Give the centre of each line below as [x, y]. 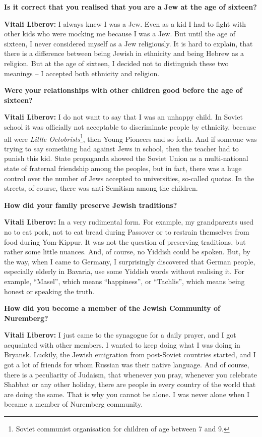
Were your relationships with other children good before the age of [123, 90]
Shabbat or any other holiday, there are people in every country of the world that [130, 384]
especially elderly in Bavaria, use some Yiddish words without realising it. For [124, 271]
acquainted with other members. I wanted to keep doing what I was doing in [122, 344]
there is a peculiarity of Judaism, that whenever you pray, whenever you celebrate [130, 374]
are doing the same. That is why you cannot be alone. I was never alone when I [127, 394]
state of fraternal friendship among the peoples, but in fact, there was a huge [123, 168]
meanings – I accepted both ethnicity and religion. [82, 73]
